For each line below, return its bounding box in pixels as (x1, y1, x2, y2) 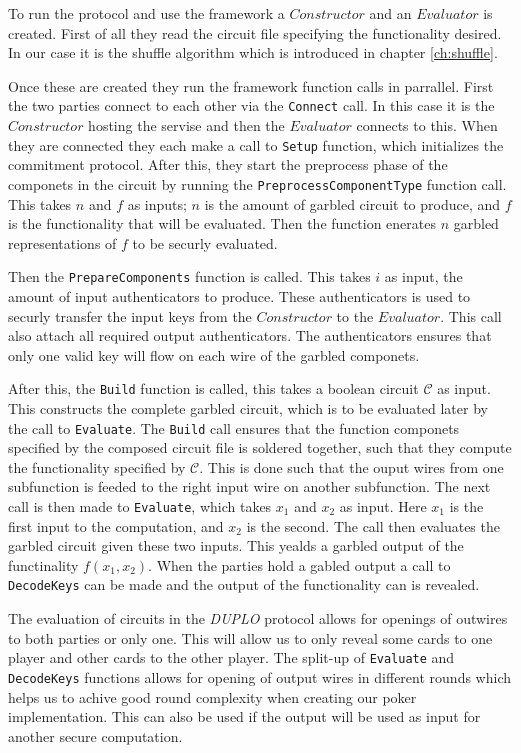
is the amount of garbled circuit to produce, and (204, 193, 501, 214)
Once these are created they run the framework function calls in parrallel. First (8, 75, 494, 96)
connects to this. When (356, 115, 498, 136)
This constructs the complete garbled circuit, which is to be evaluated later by (8, 398, 488, 418)
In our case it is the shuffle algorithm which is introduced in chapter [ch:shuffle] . (8, 42, 498, 63)
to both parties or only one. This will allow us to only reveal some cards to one (8, 627, 493, 648)
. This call (440, 305, 502, 326)
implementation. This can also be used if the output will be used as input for (8, 706, 481, 727)
